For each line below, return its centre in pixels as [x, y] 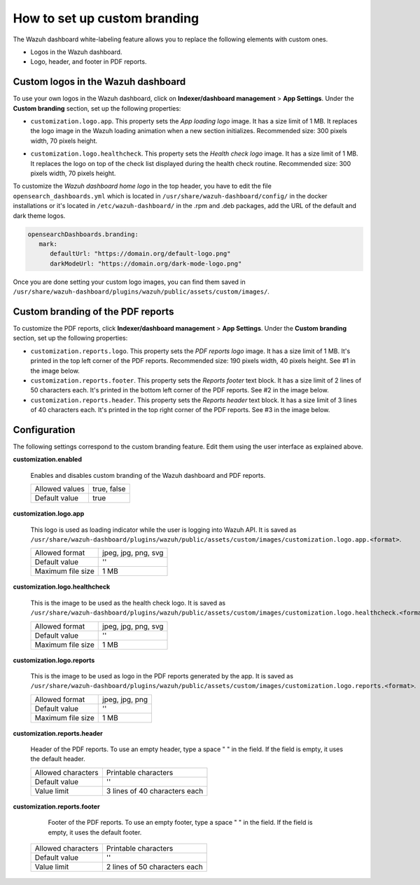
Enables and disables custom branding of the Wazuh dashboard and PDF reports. [148, 475]
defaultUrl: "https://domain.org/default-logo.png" [140, 254]
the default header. [58, 759]
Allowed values [60, 489]
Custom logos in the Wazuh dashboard [99, 82]
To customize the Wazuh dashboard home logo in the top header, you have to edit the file [142, 186]
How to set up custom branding [106, 18]
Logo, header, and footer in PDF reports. [89, 62]
